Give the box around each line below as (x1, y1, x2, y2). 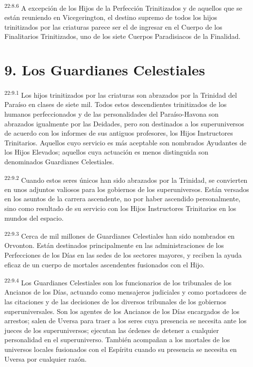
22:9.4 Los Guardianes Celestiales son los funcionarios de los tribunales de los (4, 276, 232, 287)
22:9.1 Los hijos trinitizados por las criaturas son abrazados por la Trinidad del (4, 88, 237, 100)
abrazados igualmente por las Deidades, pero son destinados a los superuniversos (4, 118, 244, 128)
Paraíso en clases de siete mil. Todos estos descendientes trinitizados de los (4, 99, 227, 109)
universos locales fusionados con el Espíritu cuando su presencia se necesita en (4, 344, 237, 354)
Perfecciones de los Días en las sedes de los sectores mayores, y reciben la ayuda (4, 250, 242, 260)
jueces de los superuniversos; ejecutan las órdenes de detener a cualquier (4, 325, 219, 335)
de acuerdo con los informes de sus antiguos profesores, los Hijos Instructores (4, 128, 233, 138)
